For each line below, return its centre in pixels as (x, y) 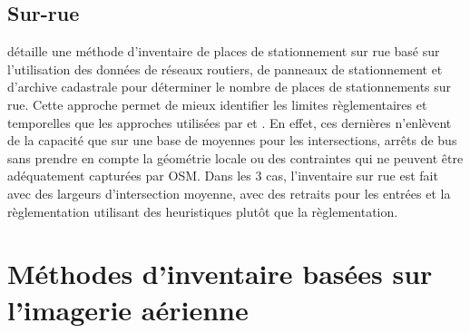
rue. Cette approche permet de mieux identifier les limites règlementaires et (217, 104)
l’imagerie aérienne (128, 309)
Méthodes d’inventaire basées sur (220, 274)
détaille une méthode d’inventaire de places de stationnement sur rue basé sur (224, 51)
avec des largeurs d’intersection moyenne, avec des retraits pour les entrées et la (229, 193)
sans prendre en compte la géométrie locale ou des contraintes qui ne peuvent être (235, 157)
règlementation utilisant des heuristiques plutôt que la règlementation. (203, 211)
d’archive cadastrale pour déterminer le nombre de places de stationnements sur (230, 87)
